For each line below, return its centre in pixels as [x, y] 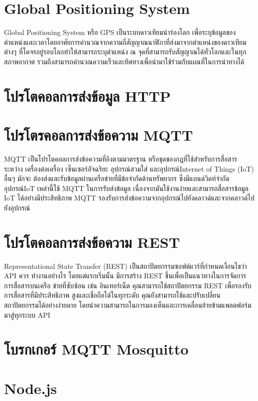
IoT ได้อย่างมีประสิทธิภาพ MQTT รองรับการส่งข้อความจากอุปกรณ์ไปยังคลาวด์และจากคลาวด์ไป [129, 198]
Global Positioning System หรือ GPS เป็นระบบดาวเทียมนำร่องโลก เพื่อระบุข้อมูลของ [120, 32]
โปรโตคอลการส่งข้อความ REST [92, 242]
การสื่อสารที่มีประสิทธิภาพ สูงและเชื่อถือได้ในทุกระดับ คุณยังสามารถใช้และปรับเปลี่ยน [112, 295]
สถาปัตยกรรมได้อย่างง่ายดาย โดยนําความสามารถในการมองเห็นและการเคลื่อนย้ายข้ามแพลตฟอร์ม [128, 305]
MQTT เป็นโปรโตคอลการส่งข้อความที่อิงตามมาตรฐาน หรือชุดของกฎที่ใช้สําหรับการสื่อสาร [121, 159]
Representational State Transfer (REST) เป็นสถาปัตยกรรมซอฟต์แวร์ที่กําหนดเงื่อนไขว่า [126, 266]
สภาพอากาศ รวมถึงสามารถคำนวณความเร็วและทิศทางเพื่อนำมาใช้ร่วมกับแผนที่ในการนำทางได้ [124, 61]
